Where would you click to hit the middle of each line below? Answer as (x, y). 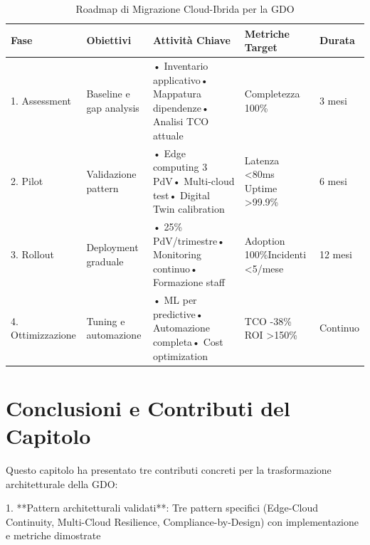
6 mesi (333, 181)
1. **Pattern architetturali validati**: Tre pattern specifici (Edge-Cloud (162, 508)
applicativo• (180, 79)
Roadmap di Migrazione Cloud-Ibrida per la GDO (185, 9)
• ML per (175, 300)
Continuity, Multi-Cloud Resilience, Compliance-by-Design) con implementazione (182, 521)
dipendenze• (181, 107)
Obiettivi (109, 40)
